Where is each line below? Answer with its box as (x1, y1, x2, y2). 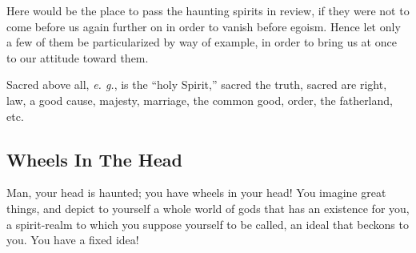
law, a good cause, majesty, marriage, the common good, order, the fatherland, (6, 91, 393, 108)
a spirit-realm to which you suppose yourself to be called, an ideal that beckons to (6, 215, 409, 232)
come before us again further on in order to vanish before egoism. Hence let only (6, 18, 401, 34)
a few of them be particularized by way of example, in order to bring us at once (6, 34, 397, 50)
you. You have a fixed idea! (6, 231, 139, 248)
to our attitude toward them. (6, 49, 149, 66)
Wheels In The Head (6, 147, 182, 171)
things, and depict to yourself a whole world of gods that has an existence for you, (6, 199, 410, 216)
